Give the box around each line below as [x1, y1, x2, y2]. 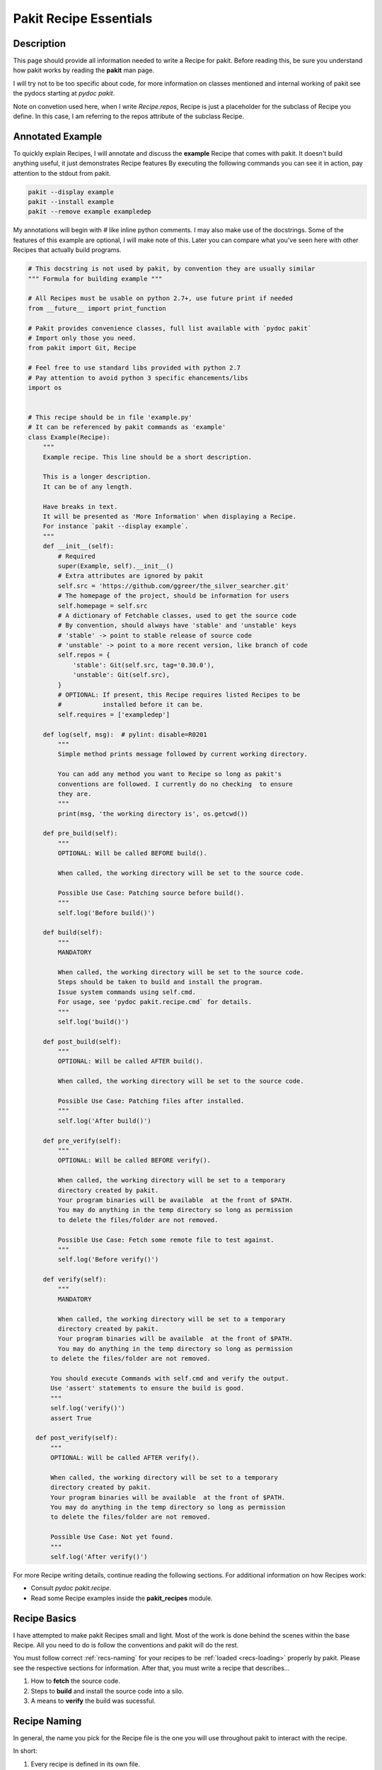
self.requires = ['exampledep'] [57, 710, 170, 719]
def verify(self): [42, 1275, 107, 1284]
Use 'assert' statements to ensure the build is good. [50, 1384, 245, 1393]
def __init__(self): [42, 542, 115, 550]
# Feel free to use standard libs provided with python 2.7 [28, 364, 241, 372]
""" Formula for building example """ [28, 275, 163, 282]
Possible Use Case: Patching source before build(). [57, 889, 245, 897]
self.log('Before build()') [57, 908, 156, 917]
